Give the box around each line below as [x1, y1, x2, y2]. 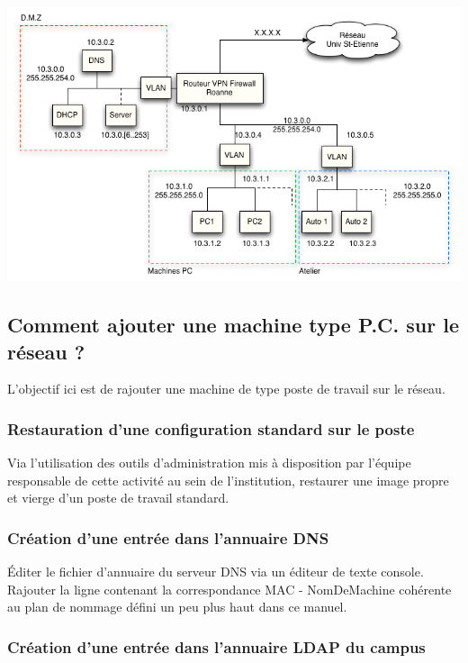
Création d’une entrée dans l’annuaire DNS [7, 526, 329, 549]
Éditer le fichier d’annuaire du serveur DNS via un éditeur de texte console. [7, 562, 424, 581]
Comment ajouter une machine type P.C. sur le [7, 311, 460, 339]
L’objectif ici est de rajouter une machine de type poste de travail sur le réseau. [7, 379, 445, 398]
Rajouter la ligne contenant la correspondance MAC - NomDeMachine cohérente [7, 579, 452, 598]
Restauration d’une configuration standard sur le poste [7, 417, 415, 440]
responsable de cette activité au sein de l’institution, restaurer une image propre [7, 470, 449, 489]
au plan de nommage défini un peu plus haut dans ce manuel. [7, 597, 347, 616]
